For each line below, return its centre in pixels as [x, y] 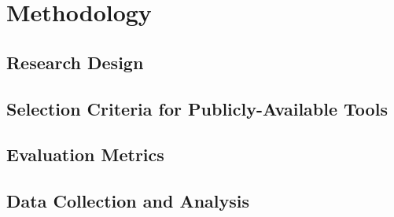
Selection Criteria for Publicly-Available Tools [197, 108]
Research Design [75, 62]
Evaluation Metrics [85, 154]
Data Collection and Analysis [128, 201]
